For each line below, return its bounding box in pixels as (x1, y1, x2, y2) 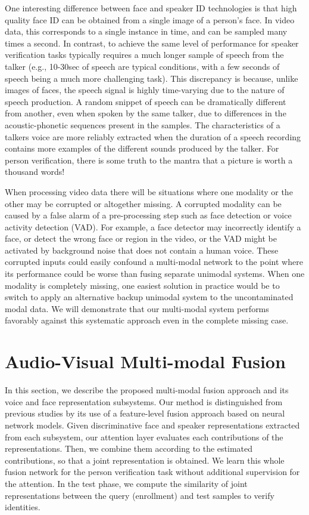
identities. (5, 501, 40, 513)
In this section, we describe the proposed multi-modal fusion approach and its (5, 384, 289, 396)
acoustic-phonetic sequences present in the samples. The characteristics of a (5, 118, 280, 131)
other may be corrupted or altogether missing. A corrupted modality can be (5, 197, 282, 209)
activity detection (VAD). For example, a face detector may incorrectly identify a (5, 220, 301, 233)
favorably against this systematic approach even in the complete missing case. (5, 314, 289, 326)
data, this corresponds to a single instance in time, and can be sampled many (5, 25, 288, 38)
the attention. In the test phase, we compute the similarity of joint (5, 477, 248, 489)
